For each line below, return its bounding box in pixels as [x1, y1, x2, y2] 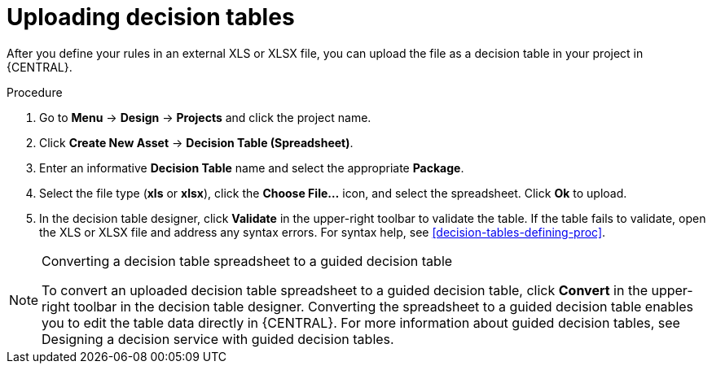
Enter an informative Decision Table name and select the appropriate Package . [39, 160, 464, 175]
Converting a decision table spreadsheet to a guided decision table [42, 252, 453, 269]
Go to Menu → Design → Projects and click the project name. [39, 110, 371, 124]
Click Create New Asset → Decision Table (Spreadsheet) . [39, 135, 354, 150]
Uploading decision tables [7, 3, 295, 31]
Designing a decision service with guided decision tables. [42, 330, 394, 347]
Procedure [7, 85, 63, 99]
